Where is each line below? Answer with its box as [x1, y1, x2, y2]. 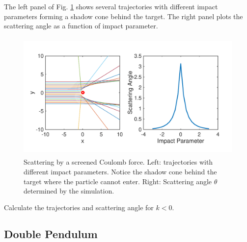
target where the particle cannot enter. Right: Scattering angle [24, 176, 212, 186]
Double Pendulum [4, 226, 98, 241]
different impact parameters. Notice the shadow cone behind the [24, 166, 217, 176]
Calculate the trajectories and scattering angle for [4, 202, 154, 212]
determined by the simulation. [24, 186, 114, 196]
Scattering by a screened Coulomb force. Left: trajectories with [24, 157, 213, 167]
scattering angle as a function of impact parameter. [4, 21, 158, 31]
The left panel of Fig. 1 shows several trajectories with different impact [4, 1, 218, 11]
